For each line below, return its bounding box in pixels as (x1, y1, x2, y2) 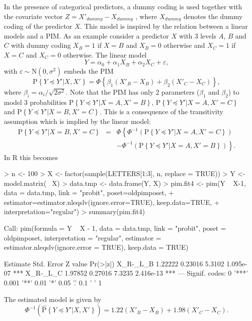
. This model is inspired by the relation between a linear (80, 21, 248, 31)
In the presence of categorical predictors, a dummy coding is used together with (4, 1, 242, 11)
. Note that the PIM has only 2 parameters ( (65, 86, 200, 97)
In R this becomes (4, 152, 58, 162)
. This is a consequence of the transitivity (99, 106, 223, 117)
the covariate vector (4, 11, 63, 21)
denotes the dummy (183, 11, 243, 21)
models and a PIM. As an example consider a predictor (4, 30, 169, 40)
